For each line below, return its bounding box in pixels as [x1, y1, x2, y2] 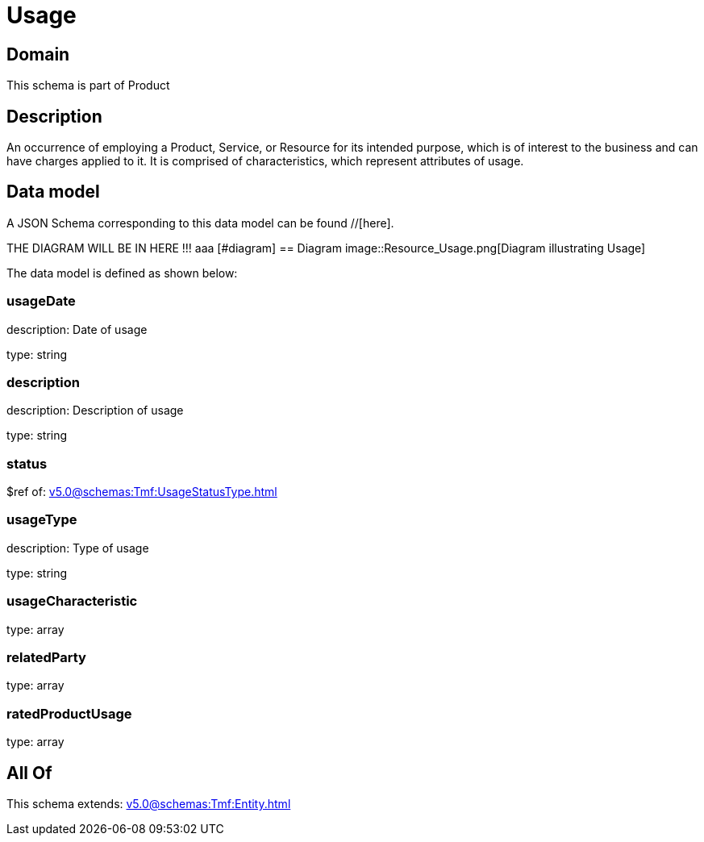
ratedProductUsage [6, 705, 132, 722]
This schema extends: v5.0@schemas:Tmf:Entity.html [6, 796, 291, 811]
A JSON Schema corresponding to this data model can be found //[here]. [6, 215, 394, 230]
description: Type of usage [6, 540, 149, 555]
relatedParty [6, 648, 86, 665]
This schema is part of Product [6, 78, 170, 93]
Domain [6, 44, 70, 65]
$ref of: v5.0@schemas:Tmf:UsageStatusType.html [6, 485, 277, 499]
